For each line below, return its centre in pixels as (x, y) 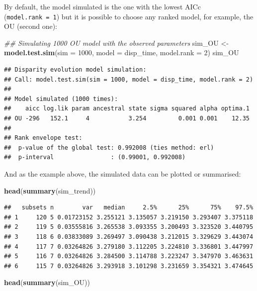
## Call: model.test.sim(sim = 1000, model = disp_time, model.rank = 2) (129, 79)
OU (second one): (31, 26)
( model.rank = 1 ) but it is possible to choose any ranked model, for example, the (129, 16)
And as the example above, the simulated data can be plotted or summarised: (123, 173)
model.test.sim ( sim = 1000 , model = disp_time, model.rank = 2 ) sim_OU (122, 52)
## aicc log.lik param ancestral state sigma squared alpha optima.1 (127, 109)
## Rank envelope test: (43, 138)
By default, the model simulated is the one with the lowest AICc (102, 6)
